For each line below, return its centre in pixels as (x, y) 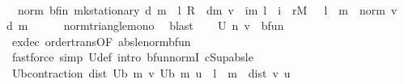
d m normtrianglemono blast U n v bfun (145, 25)
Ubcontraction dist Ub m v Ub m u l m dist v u (151, 72)
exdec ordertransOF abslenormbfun (101, 41)
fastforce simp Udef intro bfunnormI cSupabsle (132, 57)
